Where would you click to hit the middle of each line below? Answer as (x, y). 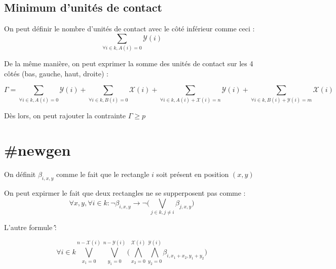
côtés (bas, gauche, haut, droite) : (56, 73)
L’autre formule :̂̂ (30, 227)
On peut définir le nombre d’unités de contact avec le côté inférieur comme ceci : (129, 29)
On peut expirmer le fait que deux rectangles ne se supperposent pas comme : (125, 193)
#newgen (38, 150)
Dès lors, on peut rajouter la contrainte (65, 115)
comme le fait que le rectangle (103, 174)
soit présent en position (193, 174)
